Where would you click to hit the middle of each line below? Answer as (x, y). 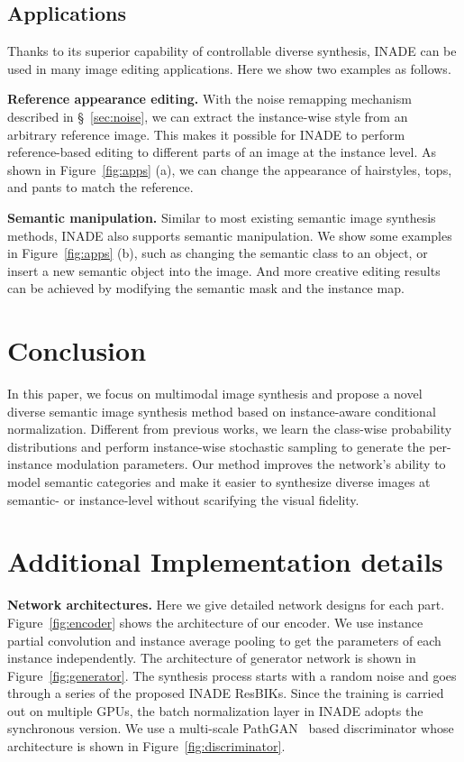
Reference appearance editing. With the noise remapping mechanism (209, 99)
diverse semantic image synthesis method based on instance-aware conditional (222, 411)
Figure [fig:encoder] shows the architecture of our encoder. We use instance (215, 622)
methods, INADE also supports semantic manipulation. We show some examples (230, 235)
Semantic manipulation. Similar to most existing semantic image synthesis (222, 217)
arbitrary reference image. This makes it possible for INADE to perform (206, 134)
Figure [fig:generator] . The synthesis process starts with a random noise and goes (232, 675)
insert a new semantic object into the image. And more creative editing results (224, 270)
